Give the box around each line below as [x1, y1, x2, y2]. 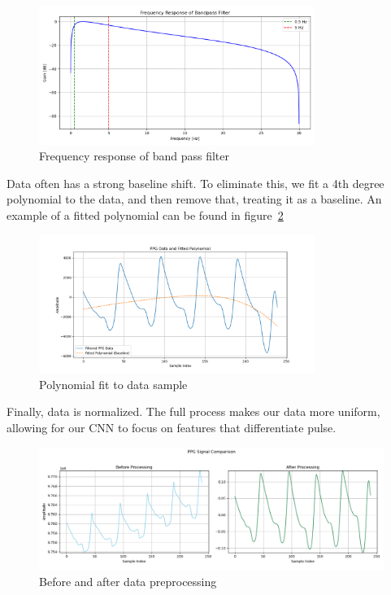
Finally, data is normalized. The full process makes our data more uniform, [7, 403, 380, 420]
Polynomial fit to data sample [39, 375, 188, 392]
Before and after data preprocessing [39, 573, 217, 590]
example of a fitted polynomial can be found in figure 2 [7, 206, 284, 223]
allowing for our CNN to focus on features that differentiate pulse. [7, 418, 337, 435]
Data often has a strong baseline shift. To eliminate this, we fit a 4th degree [7, 174, 384, 191]
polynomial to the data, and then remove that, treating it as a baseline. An [7, 190, 382, 208]
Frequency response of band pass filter [39, 147, 229, 164]
